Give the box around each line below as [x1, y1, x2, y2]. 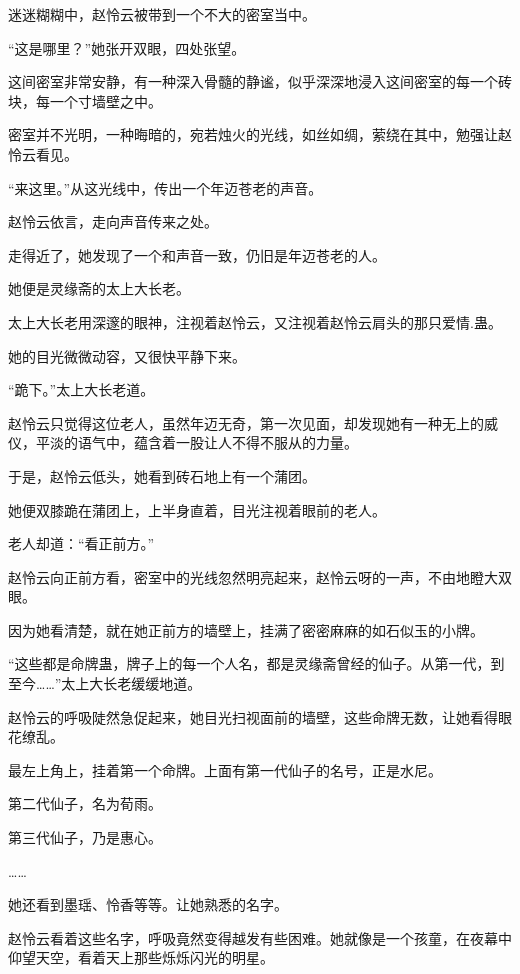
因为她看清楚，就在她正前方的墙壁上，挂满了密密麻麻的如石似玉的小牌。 [8, 619, 484, 640]
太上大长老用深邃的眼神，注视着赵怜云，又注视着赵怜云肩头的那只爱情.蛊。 [8, 311, 502, 332]
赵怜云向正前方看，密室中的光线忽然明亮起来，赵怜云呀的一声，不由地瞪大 [8, 566, 498, 587]
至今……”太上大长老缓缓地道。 [8, 673, 202, 694]
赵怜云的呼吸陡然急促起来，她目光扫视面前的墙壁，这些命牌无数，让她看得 [8, 706, 498, 727]
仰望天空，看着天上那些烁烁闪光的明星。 [8, 947, 274, 968]
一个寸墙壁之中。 [49, 90, 162, 111]
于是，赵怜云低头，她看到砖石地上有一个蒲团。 [8, 465, 316, 486]
